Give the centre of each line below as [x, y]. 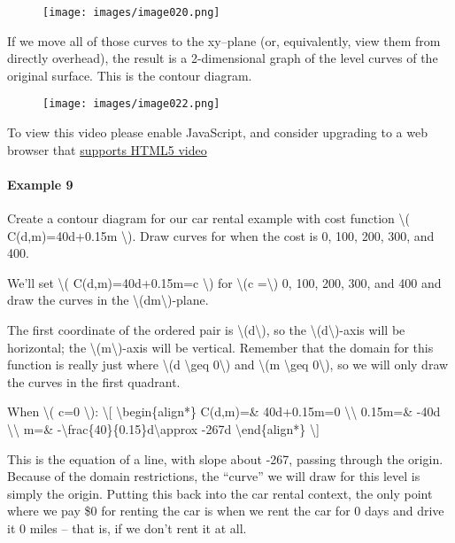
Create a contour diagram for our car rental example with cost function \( [208, 218]
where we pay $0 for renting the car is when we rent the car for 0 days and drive [226, 511]
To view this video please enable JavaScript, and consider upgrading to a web [217, 132]
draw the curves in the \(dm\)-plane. [108, 300]
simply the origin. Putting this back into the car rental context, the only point [220, 493]
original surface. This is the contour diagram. [130, 75]
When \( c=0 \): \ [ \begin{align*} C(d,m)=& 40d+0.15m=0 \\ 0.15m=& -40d [224, 411]
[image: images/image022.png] [131, 104]
